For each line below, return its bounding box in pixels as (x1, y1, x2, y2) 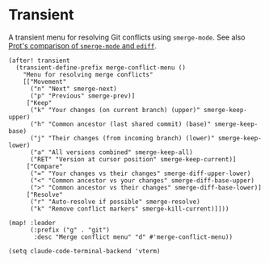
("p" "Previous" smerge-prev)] (29, 91, 136, 100)
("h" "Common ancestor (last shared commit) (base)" (29, 119, 212, 128)
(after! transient (8, 56, 70, 65)
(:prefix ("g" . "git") (29, 226, 111, 234)
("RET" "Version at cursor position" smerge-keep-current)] (29, 155, 237, 163)
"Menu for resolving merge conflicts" (23, 70, 153, 78)
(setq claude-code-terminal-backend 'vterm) (8, 247, 161, 255)
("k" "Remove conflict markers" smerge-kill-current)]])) (29, 204, 229, 213)
